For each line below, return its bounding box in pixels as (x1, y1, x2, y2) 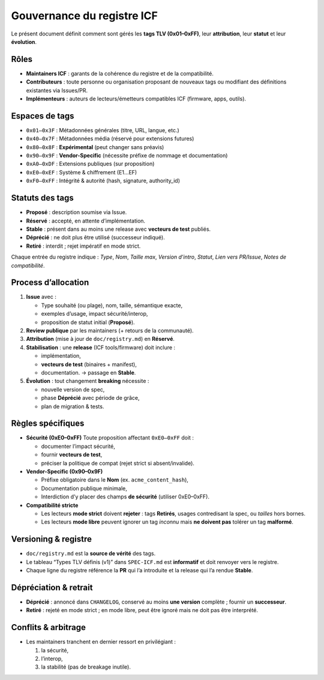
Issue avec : (26, 293, 56, 301)
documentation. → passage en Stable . (41, 369, 136, 376)
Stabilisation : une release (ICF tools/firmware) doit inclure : (26, 343, 176, 351)
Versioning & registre (11, 534, 92, 544)
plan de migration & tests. (41, 403, 104, 410)
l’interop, (41, 655, 63, 662)
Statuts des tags (11, 193, 74, 203)
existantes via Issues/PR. (26, 87, 88, 94)
